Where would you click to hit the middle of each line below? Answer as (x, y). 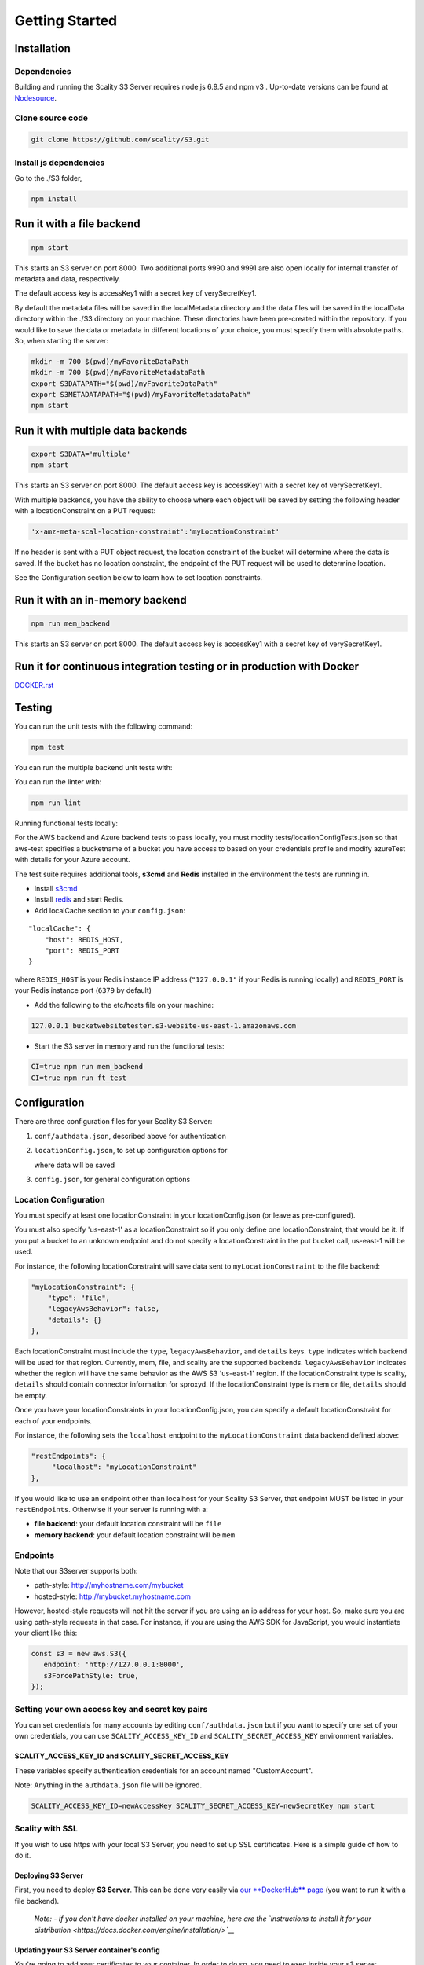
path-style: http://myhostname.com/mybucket (109, 1585)
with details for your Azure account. (73, 860)
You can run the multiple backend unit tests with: (93, 767)
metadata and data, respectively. (68, 278)
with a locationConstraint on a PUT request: (85, 511)
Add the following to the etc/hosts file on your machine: (124, 1005)
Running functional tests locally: (66, 823)
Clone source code (51, 118)
